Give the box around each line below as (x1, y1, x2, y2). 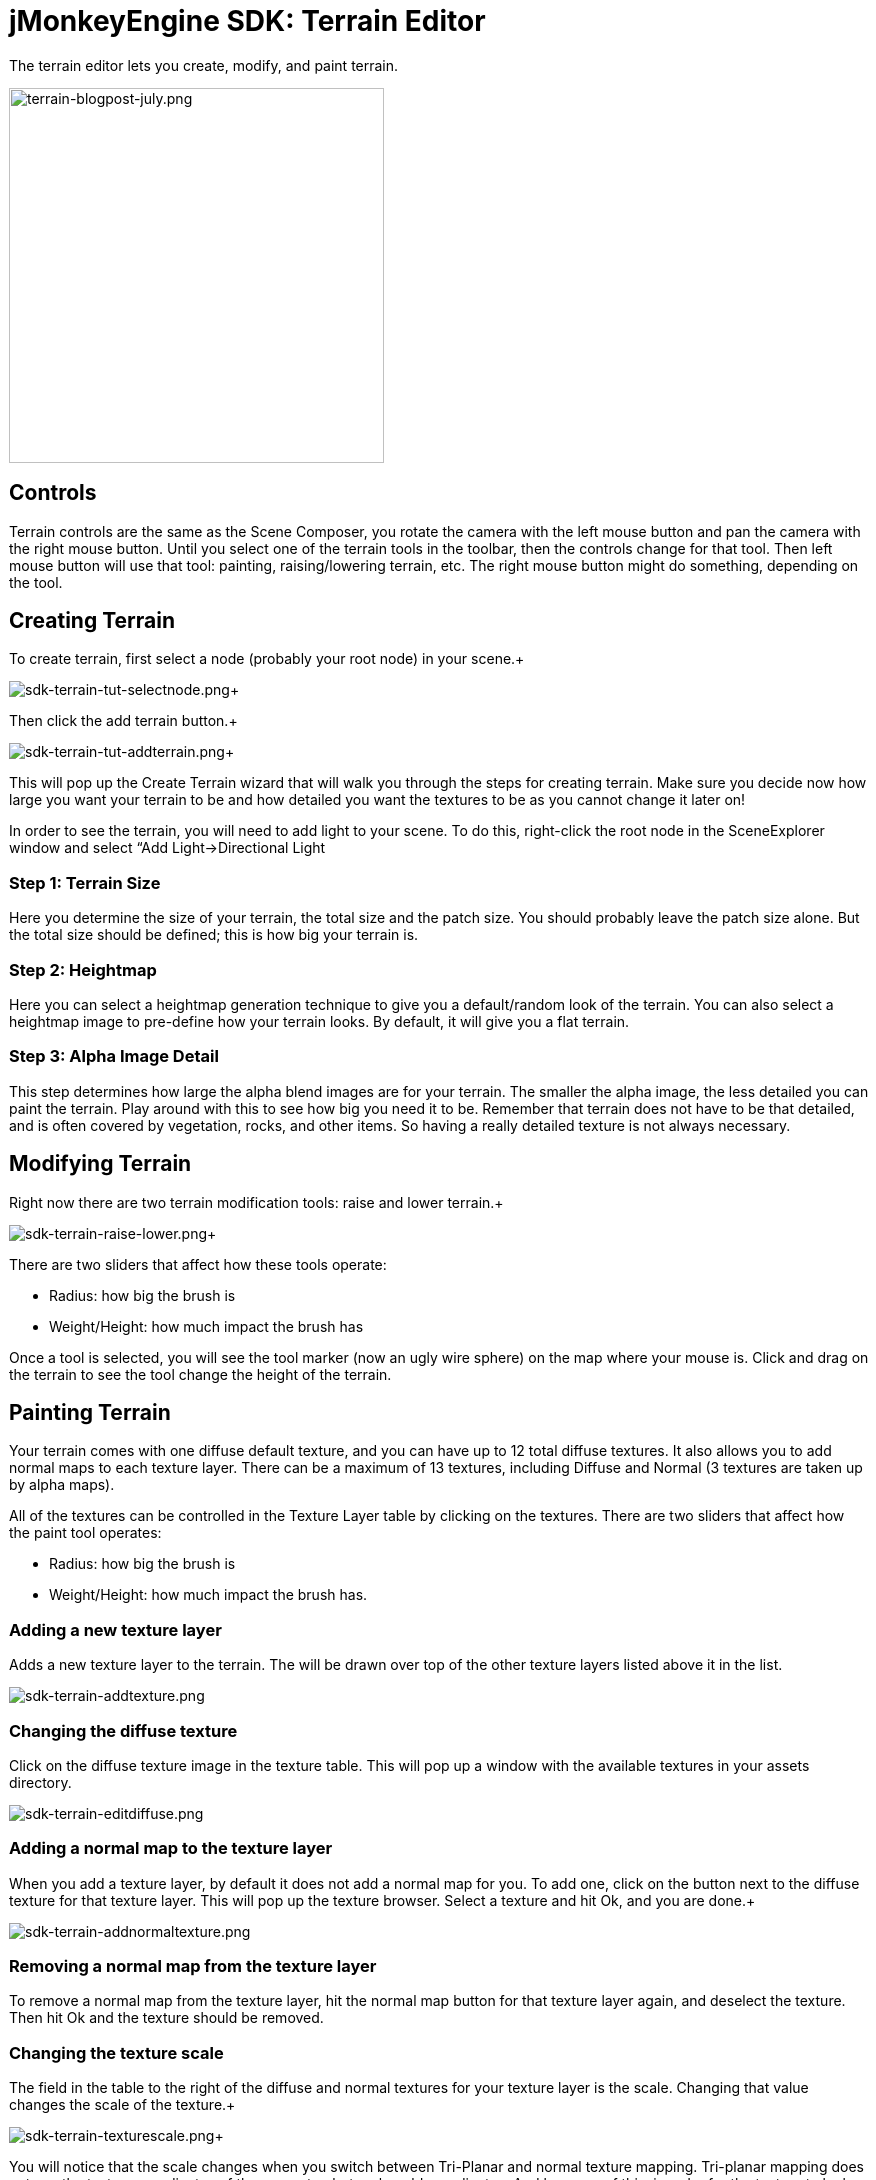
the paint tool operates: (9, 1524, 162, 1542)
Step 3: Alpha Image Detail (9, 1046, 219, 1067)
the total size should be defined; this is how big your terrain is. (9, 926, 419, 944)
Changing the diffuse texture (9, 1720, 238, 1741)
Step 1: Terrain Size (9, 872, 161, 893)
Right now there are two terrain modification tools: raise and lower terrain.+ (9, 1193, 504, 1211)
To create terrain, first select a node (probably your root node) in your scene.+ (9, 650, 525, 668)
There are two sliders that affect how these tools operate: (9, 1255, 387, 1273)
